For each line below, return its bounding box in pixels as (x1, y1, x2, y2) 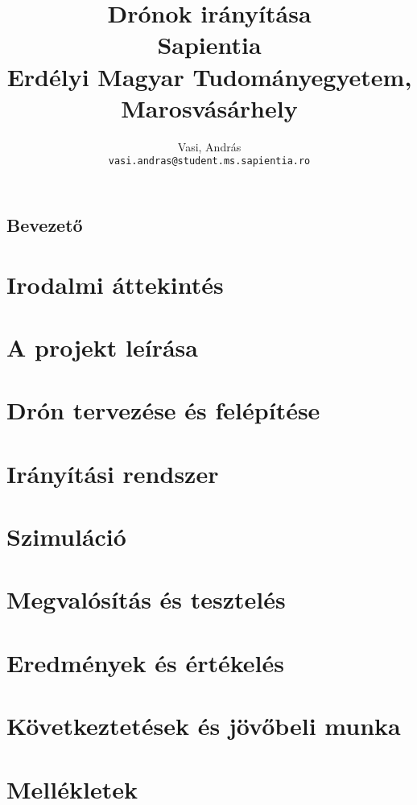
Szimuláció (6, 520, 126, 553)
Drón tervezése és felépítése (6, 394, 320, 427)
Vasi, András (177, 138, 242, 155)
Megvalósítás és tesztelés (6, 583, 286, 616)
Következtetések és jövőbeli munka (6, 709, 401, 742)
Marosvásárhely (121, 91, 298, 124)
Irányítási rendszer (6, 456, 219, 489)
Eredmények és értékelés (6, 646, 284, 679)
